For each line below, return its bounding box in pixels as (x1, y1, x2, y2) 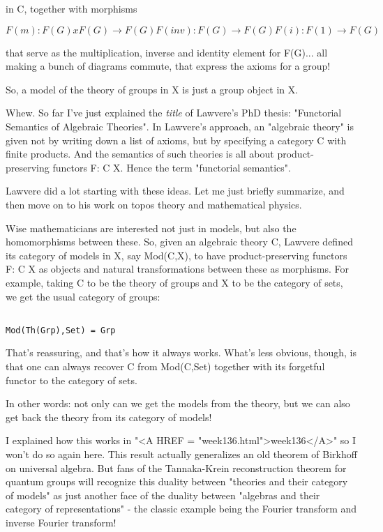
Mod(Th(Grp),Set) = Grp (6, 325, 116, 335)
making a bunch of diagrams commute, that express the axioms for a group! (6, 59, 331, 73)
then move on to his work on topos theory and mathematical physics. (6, 197, 302, 211)
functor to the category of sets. (6, 372, 137, 387)
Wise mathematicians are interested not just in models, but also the (6, 220, 296, 235)
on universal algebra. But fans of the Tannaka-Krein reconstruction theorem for (6, 460, 347, 475)
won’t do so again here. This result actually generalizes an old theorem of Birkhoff (6, 446, 357, 461)
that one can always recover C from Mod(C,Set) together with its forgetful (6, 359, 325, 373)
